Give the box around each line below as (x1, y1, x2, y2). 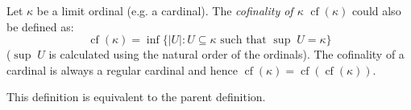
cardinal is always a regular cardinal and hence (6, 61, 238, 78)
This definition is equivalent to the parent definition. (6, 88, 266, 105)
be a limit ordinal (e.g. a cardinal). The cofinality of (36, 2, 293, 18)
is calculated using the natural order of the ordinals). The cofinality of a (48, 46, 405, 63)
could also (351, 2, 401, 18)
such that (220, 35, 267, 47)
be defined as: (6, 18, 74, 35)
